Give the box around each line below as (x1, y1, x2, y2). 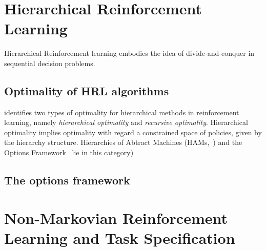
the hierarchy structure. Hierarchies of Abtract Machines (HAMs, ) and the (4, 137, 242, 148)
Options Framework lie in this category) (4, 147, 134, 158)
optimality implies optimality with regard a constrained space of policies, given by (4, 127, 262, 137)
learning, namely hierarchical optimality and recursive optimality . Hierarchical (4, 117, 248, 128)
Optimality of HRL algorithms (4, 82, 169, 98)
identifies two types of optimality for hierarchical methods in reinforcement (4, 107, 239, 117)
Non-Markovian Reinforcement (4, 207, 228, 228)
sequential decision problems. (4, 57, 95, 68)
